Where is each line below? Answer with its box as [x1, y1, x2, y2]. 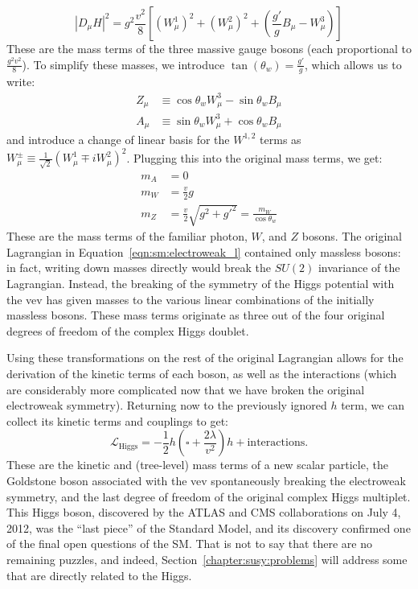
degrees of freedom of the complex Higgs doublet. [6, 322, 249, 339]
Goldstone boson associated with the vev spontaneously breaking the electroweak [6, 472, 406, 488]
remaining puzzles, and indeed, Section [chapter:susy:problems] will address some [6, 550, 408, 567]
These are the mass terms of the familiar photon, [6, 228, 248, 245]
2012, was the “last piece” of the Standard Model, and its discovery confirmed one [6, 519, 411, 536]
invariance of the [318, 259, 400, 276]
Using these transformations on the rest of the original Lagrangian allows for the [6, 349, 404, 366]
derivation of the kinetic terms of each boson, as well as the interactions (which [6, 365, 397, 381]
